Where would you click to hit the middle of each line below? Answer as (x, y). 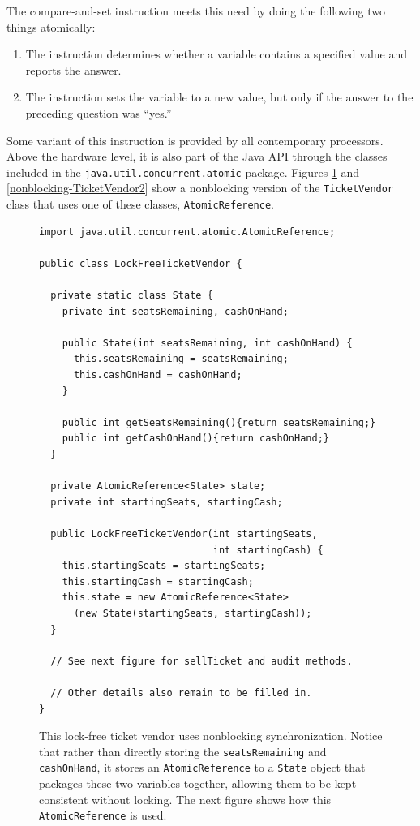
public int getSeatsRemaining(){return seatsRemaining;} (219, 422)
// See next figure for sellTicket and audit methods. (201, 661)
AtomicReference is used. (103, 815)
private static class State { (132, 296)
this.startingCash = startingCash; (158, 581)
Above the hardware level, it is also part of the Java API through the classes (197, 156)
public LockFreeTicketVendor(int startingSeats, (184, 534)
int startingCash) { (268, 550)
